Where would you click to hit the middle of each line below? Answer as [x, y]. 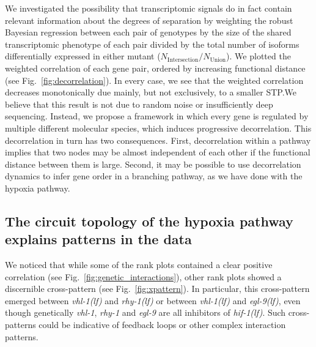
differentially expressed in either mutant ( [83, 56]
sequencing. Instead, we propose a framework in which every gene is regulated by [157, 116]
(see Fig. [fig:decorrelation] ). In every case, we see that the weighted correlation [154, 80]
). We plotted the [259, 56]
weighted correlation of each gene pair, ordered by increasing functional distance [155, 68]
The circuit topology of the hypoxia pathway [149, 221]
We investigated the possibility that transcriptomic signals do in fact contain [149, 8]
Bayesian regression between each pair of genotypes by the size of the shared [148, 32]
